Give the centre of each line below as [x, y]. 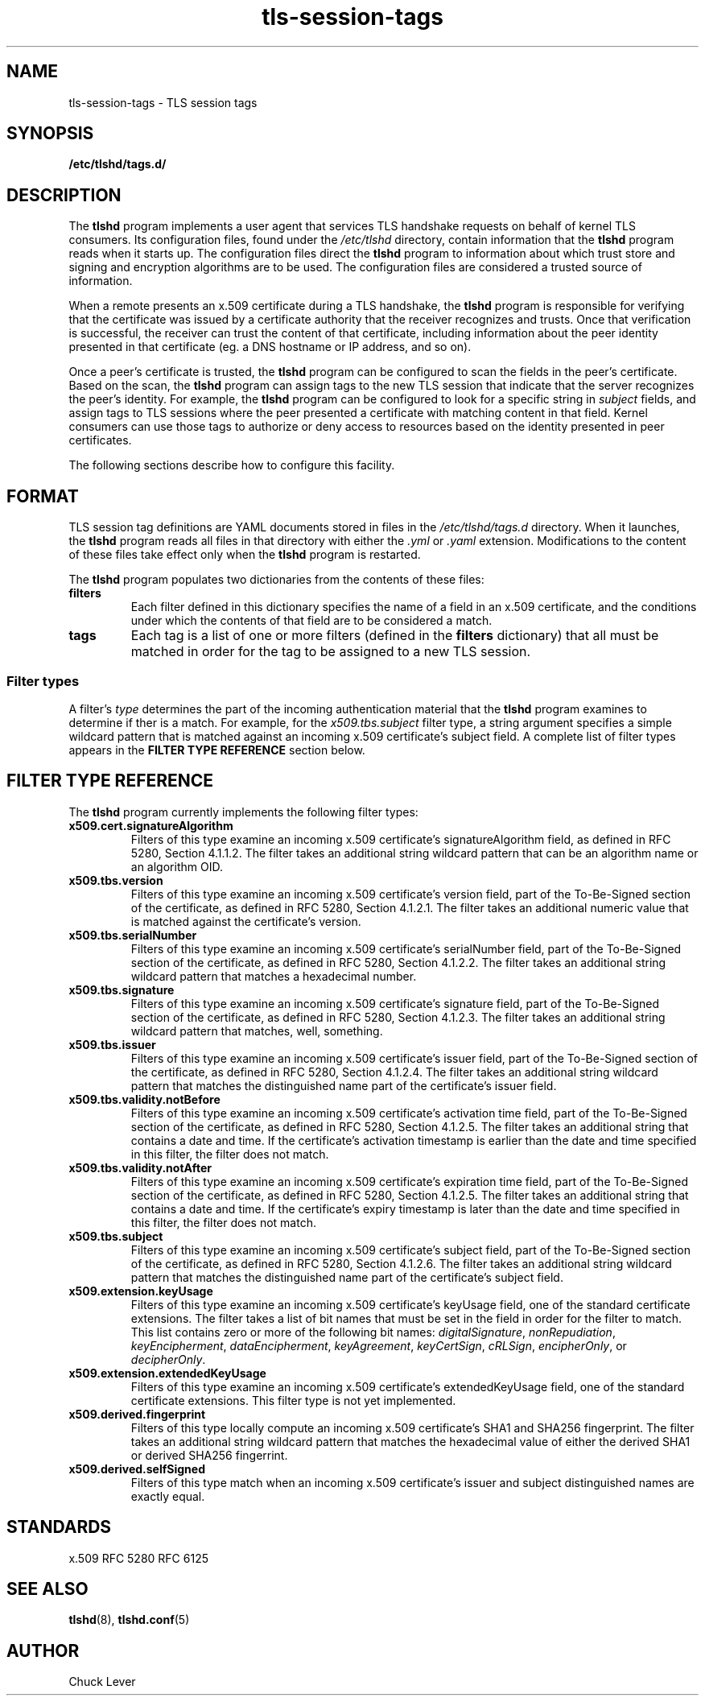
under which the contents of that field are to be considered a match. [311, 621]
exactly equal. [168, 1496]
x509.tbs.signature [122, 989]
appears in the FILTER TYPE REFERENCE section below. [217, 750]
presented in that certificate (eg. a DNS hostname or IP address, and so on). [270, 347]
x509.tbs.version [116, 880]
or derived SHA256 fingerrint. [209, 1455]
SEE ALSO [47, 1588]
